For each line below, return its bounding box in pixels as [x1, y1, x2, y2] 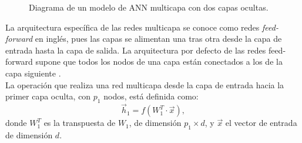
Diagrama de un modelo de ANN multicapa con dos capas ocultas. [29, 1, 269, 13]
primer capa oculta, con [5, 90, 91, 102]
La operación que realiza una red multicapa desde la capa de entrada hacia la [5, 78, 284, 91]
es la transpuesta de [43, 117, 116, 129]
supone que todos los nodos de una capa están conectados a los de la [35, 55, 283, 68]
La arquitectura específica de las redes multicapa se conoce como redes [5, 21, 260, 33]
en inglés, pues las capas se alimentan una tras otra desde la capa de [35, 32, 282, 45]
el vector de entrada [225, 117, 297, 129]
